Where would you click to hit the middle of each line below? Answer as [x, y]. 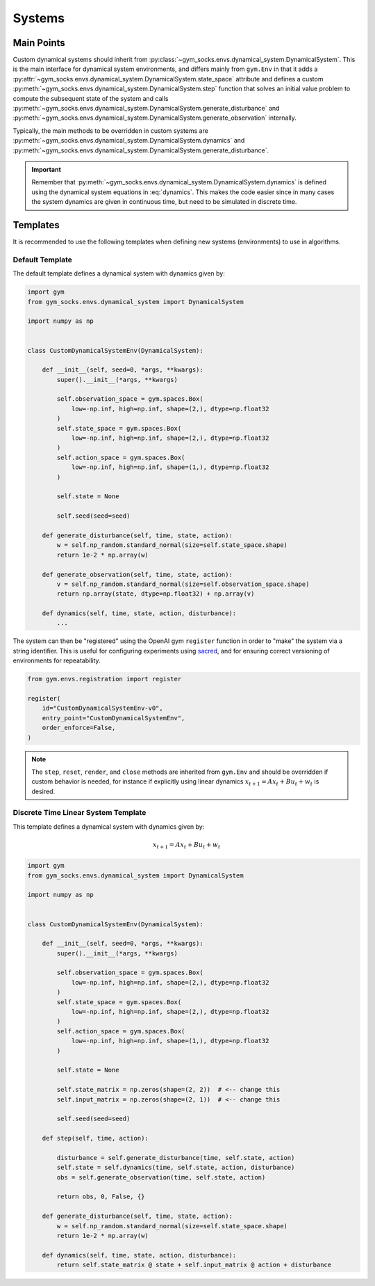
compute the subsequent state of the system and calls [91, 98]
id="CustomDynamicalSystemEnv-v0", [102, 708]
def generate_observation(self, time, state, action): [137, 574]
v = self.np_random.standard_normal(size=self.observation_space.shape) [183, 584]
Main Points [39, 43]
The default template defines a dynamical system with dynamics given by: [119, 273]
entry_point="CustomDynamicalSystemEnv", [114, 718]
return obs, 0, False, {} [101, 1197]
